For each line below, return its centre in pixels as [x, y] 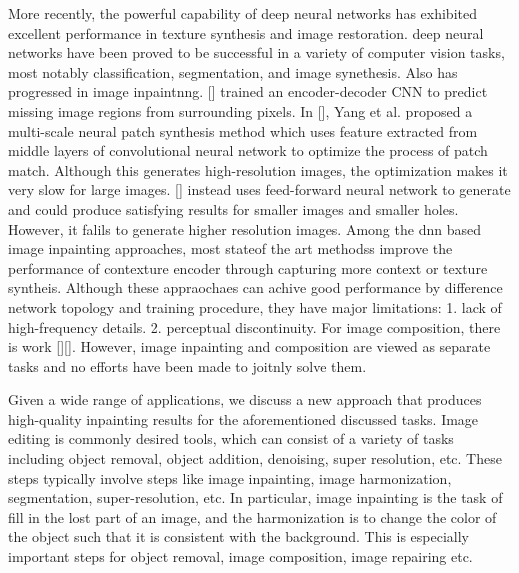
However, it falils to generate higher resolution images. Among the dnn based [244, 228]
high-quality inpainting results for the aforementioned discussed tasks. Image [243, 418]
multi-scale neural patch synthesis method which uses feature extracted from [243, 130]
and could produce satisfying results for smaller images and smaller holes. [233, 208]
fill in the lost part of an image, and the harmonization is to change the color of [252, 516]
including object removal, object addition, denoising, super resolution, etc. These [255, 458]
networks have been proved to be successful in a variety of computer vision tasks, [256, 52]
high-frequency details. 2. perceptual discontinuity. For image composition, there [254, 326]
